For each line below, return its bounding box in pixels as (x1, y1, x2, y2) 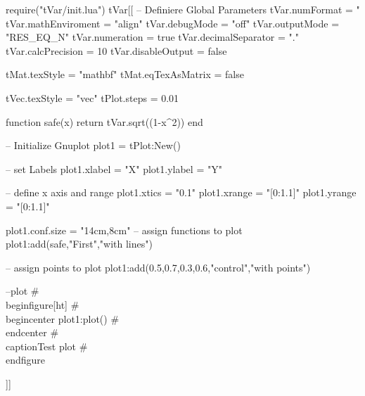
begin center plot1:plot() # (6, 311, 120, 326)
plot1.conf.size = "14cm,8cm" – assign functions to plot (6, 222, 243, 237)
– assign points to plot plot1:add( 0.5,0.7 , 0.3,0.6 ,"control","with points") (6, 260, 311, 274)
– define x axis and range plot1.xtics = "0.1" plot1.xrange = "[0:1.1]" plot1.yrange (6, 185, 357, 200)
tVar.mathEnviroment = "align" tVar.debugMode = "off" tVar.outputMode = (6, 15, 340, 30)
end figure (6, 352, 46, 367)
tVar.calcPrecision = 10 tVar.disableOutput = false (6, 43, 227, 58)
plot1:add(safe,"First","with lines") (6, 236, 153, 251)
